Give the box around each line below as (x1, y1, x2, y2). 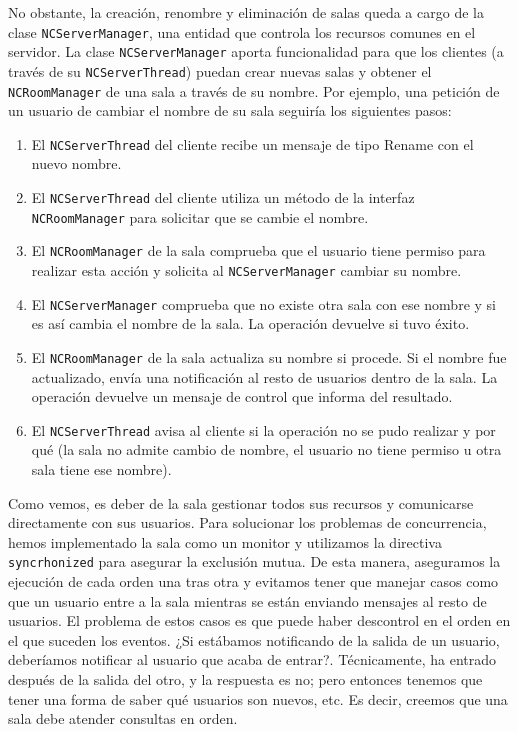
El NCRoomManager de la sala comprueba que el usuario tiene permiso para (31, 240, 486, 261)
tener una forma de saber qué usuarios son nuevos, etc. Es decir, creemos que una (8, 688, 508, 709)
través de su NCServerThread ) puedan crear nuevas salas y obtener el (8, 60, 432, 81)
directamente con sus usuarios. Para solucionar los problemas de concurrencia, (8, 512, 487, 533)
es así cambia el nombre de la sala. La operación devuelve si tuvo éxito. (31, 313, 470, 334)
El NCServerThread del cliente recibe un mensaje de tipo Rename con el (31, 133, 474, 154)
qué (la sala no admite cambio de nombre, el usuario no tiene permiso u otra (31, 439, 502, 460)
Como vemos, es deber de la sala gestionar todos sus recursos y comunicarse (8, 492, 474, 513)
